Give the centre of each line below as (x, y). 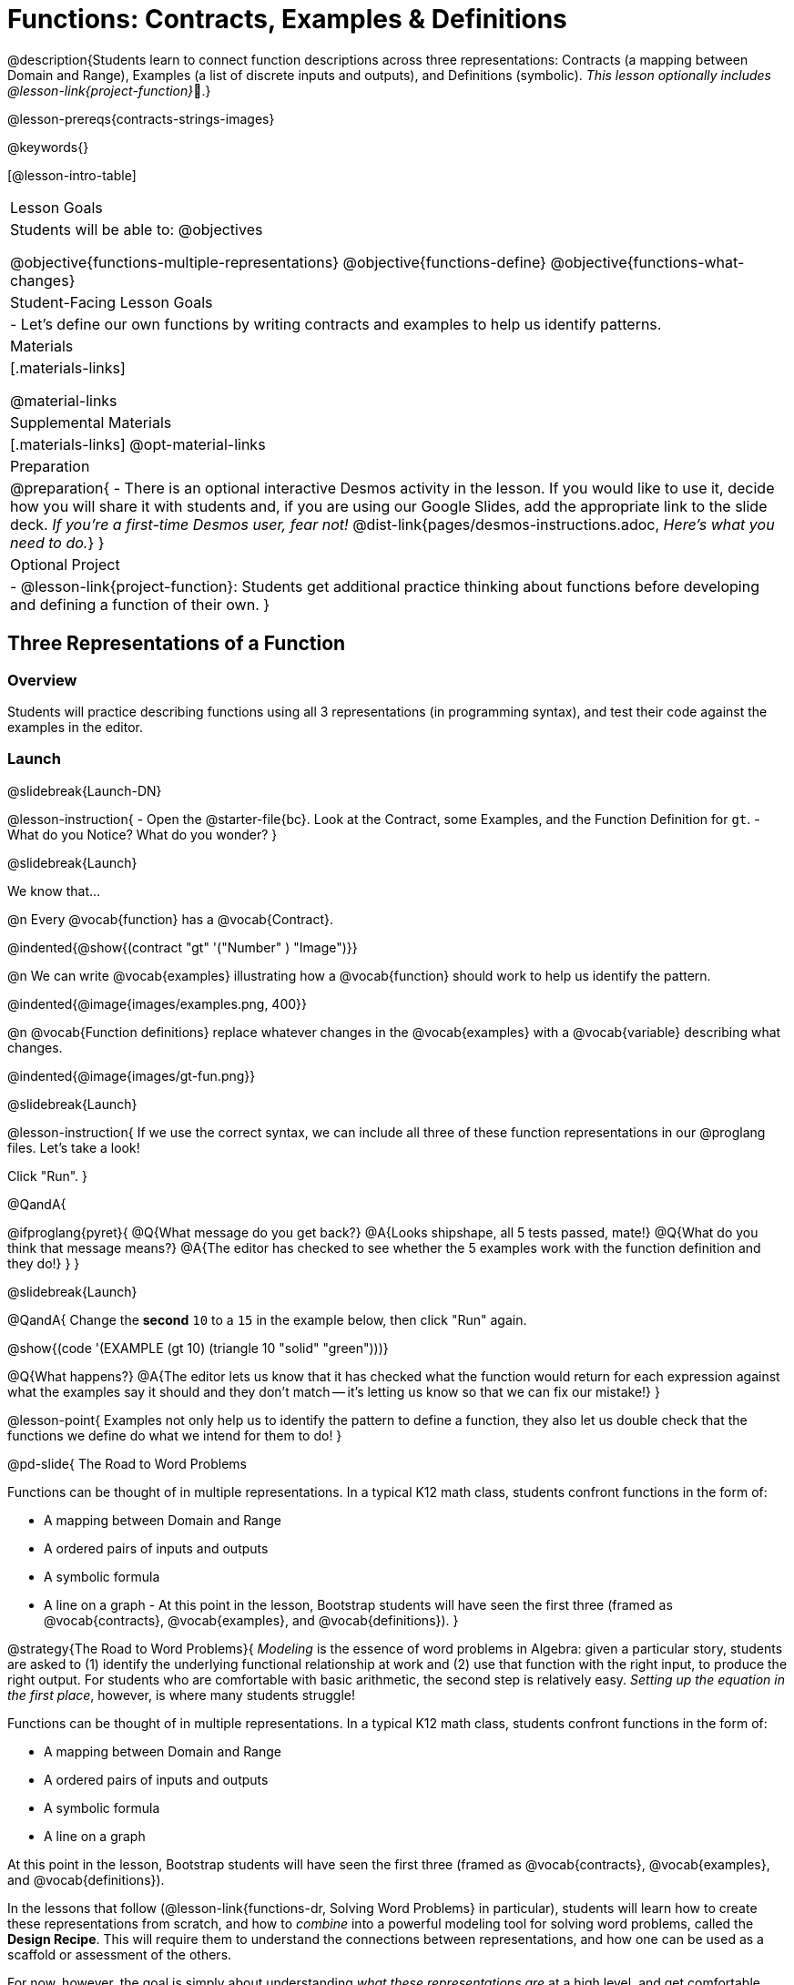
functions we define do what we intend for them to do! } (175, 1435)
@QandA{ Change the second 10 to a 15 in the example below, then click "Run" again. (267, 1319)
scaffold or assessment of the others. (120, 1954)
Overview (42, 680)
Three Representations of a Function (177, 644)
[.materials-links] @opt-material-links (138, 444)
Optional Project (65, 564)
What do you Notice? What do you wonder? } (143, 834)
